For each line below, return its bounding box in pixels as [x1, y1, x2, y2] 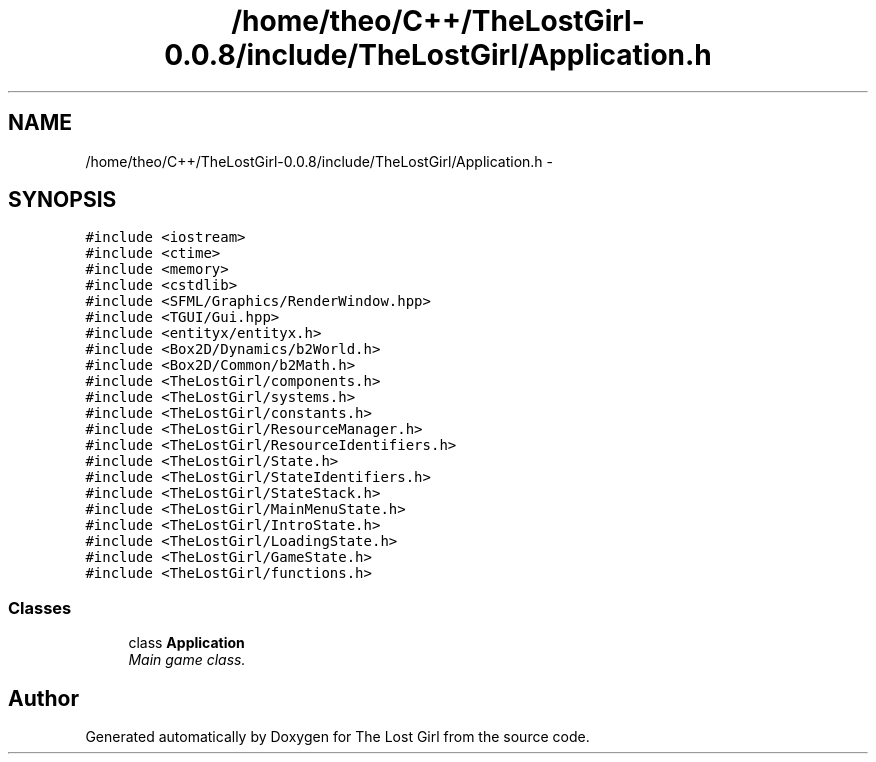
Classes [8, 597, 72, 618]
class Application [128, 634, 245, 652]
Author [8, 685, 79, 711]
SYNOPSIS [8, 187, 117, 213]
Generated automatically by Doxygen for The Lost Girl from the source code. [85, 728, 590, 746]
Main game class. [128, 651, 246, 669]
